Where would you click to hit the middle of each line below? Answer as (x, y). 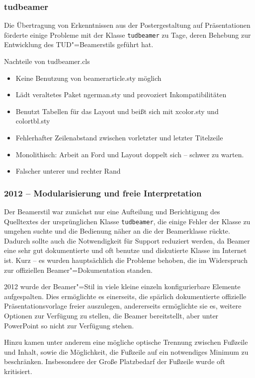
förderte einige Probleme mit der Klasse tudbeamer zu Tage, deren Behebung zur (127, 34)
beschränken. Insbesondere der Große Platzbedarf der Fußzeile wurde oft (115, 361)
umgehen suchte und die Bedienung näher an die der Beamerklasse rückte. (117, 231)
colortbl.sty (33, 121)
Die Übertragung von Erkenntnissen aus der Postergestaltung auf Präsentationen (127, 25)
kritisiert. (18, 371)
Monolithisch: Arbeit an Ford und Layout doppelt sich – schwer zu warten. (130, 154)
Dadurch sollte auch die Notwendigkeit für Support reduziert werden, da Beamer (127, 240)
